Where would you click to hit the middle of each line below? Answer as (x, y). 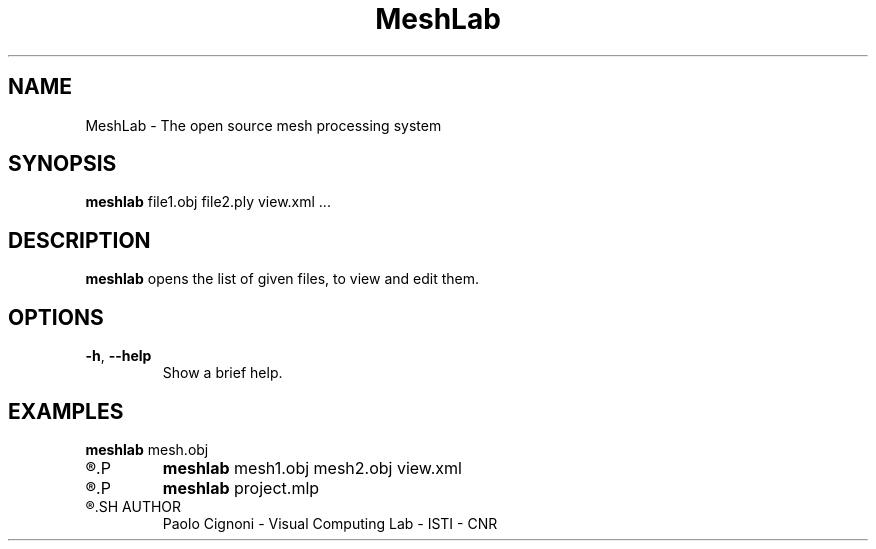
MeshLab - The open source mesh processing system (263, 125)
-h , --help (118, 356)
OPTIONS (56, 317)
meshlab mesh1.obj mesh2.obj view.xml (312, 467)
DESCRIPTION (79, 240)
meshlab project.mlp (241, 487)
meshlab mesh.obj (147, 449)
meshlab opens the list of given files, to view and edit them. (282, 279)
